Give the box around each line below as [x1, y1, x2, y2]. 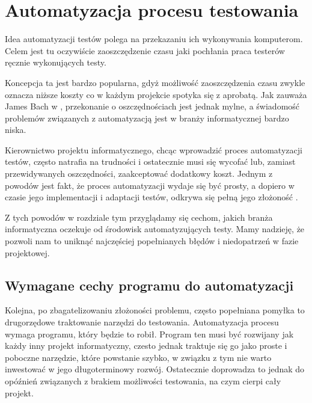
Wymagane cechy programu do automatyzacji [5, 275, 294, 294]
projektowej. [5, 246, 50, 259]
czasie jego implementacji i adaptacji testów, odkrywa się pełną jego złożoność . [5, 191, 298, 203]
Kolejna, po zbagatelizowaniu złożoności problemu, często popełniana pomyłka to [5, 304, 305, 316]
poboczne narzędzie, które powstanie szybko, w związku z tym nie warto [5, 351, 272, 363]
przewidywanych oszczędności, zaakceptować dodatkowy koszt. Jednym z [5, 167, 273, 180]
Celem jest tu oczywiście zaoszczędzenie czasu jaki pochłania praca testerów [5, 44, 285, 57]
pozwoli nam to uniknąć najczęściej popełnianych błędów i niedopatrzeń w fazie [5, 235, 299, 247]
